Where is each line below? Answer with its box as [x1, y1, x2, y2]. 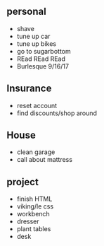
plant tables [16, 225, 51, 233]
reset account [16, 101, 58, 110]
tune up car [16, 32, 51, 40]
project [6, 176, 39, 188]
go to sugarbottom [16, 47, 71, 55]
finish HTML [16, 194, 53, 204]
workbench [16, 210, 50, 218]
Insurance [6, 83, 52, 95]
